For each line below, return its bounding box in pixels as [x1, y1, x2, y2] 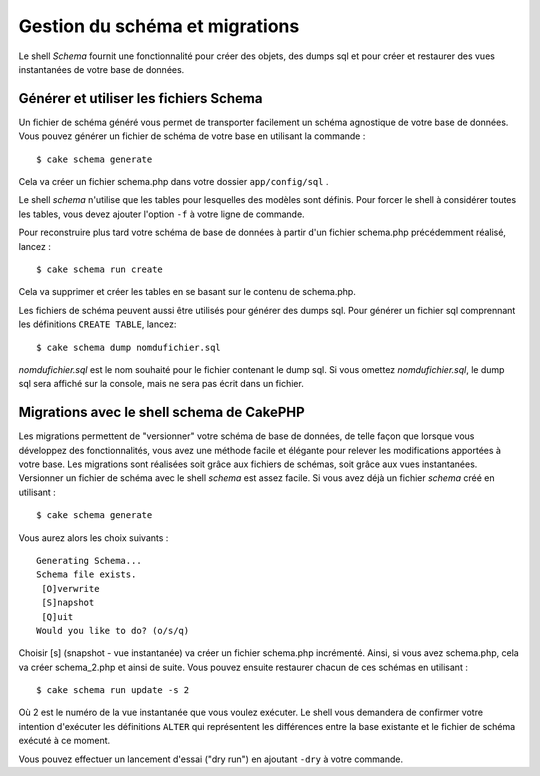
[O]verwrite [41, 583, 100, 594]
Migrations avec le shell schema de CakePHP [18, 404, 305, 421]
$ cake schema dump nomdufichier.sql [36, 341, 222, 353]
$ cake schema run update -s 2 [36, 685, 190, 696]
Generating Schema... [36, 555, 142, 566]
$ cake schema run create [36, 263, 164, 275]
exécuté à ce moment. [18, 735, 111, 747]
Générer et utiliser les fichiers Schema [18, 90, 263, 107]
